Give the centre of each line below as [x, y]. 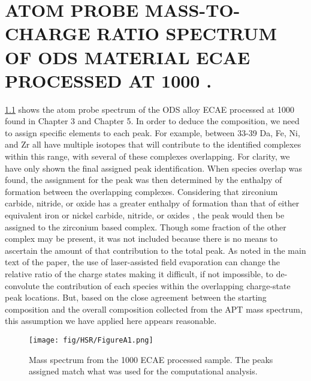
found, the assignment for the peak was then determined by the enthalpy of [144, 180]
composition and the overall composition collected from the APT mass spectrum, [154, 309]
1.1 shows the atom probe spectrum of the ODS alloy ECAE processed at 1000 [150, 109]
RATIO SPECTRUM [187, 33]
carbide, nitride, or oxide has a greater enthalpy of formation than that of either [152, 203]
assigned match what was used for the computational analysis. [143, 371]
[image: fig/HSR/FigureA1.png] [91, 340]
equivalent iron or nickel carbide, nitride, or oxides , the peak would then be [145, 215]
